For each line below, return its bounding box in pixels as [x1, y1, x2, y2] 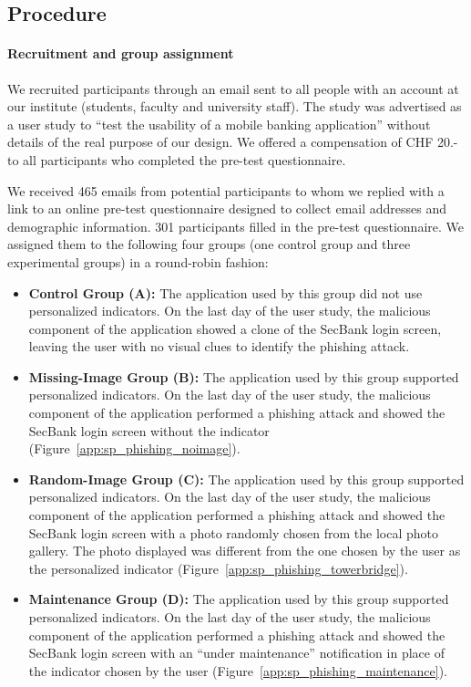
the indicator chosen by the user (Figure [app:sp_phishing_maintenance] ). [28, 661, 447, 680]
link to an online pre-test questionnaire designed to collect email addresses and [7, 199, 447, 218]
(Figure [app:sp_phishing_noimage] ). [28, 439, 241, 458]
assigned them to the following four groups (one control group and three [7, 234, 411, 254]
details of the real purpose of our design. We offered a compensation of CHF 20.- [7, 132, 458, 151]
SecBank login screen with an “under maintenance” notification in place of [28, 643, 445, 662]
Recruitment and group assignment [7, 44, 234, 63]
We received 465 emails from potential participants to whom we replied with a [7, 181, 445, 200]
